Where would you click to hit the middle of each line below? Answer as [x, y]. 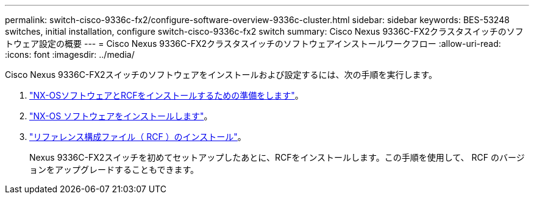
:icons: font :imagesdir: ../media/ [70, 54]
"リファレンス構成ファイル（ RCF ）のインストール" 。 [138, 137]
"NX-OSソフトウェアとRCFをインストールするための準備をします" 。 [166, 95]
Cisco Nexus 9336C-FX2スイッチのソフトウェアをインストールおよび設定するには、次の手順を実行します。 [221, 75]
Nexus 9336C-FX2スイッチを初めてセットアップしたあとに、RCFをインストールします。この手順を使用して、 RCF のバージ [277, 157]
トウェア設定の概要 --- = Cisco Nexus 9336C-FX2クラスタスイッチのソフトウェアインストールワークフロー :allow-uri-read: [253, 44]
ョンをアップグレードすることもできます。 [114, 169]
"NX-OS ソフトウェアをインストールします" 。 [121, 116]
